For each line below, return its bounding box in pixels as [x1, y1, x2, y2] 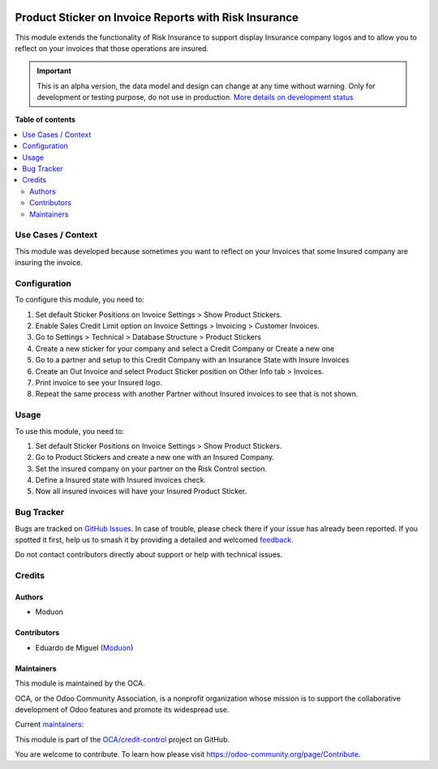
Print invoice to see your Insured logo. [35, 378, 162, 387]
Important [36, 66, 72, 76]
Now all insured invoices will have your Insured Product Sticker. [35, 487, 247, 496]
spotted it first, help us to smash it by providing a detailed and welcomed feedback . [15, 535, 294, 545]
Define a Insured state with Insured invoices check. [35, 475, 207, 485]
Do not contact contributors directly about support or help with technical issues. [15, 550, 283, 560]
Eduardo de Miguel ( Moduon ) [35, 642, 134, 652]
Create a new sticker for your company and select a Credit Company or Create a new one [35, 343, 335, 353]
